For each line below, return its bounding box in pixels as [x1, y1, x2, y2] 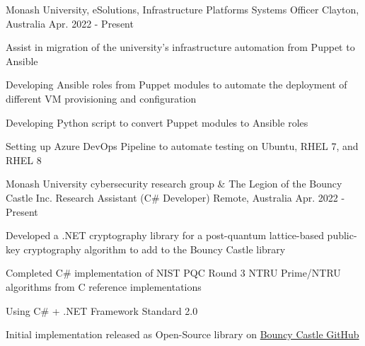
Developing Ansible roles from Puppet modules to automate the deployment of [6, 77, 347, 92]
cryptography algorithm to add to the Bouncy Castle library [23, 241, 286, 256]
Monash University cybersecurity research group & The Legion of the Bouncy [6, 176, 342, 191]
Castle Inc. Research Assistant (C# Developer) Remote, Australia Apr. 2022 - [6, 190, 345, 204]
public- [327, 228, 357, 243]
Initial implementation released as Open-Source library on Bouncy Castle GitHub [6, 327, 359, 342]
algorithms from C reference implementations [6, 279, 202, 294]
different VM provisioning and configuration [6, 91, 197, 105]
